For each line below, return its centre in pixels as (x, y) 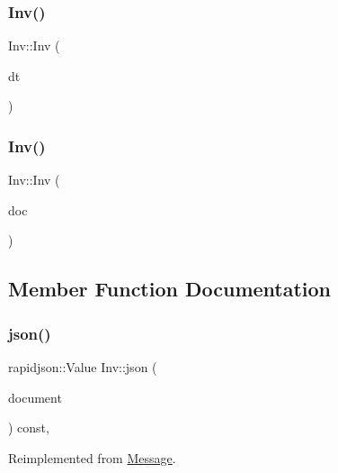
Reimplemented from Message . (92, 457)
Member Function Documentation (170, 289)
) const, (29, 428)
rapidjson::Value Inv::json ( (83, 367)
